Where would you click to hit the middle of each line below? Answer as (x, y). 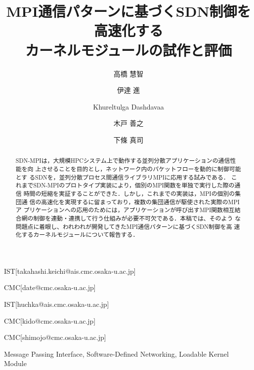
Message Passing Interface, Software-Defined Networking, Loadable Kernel (116, 353)
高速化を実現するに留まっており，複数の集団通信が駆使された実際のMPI (140, 202)
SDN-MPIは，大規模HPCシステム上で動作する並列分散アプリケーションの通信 (123, 161)
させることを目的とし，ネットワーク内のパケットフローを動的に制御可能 (141, 168)
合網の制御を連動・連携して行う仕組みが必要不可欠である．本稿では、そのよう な (128, 218)
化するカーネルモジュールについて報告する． (77, 235)
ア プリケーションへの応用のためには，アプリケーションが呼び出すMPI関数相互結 (128, 210)
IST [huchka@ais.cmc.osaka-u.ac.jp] (57, 304)
